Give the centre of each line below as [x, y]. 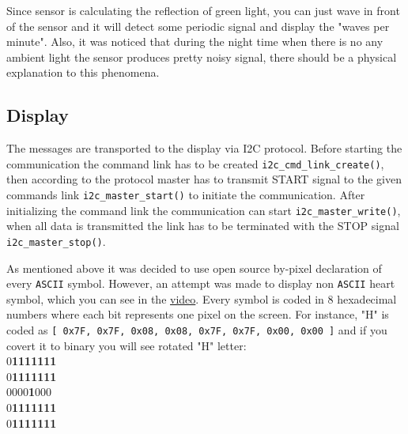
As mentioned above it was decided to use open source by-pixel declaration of [194, 268]
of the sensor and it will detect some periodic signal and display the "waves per [198, 26]
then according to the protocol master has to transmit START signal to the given [204, 179]
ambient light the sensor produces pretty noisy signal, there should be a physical [202, 57]
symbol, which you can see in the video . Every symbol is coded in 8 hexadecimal [202, 298]
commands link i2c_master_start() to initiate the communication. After [186, 195]
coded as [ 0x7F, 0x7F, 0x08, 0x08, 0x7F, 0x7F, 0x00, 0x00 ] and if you [197, 330]
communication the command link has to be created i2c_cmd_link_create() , [195, 163]
